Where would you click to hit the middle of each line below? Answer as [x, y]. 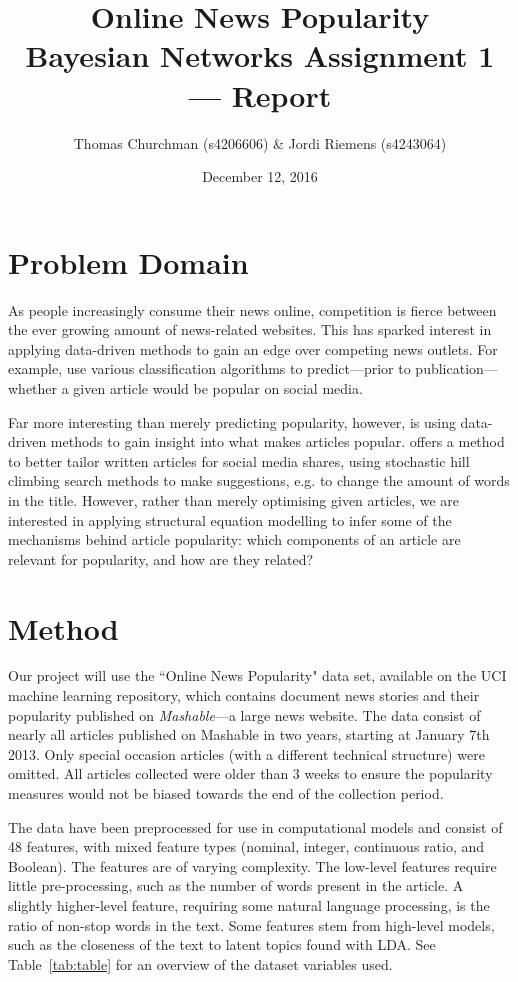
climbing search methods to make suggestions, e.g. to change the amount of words [259, 480]
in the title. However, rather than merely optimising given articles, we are [234, 499]
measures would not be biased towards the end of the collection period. [226, 793]
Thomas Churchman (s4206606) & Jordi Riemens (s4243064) [260, 142]
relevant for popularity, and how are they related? [161, 558]
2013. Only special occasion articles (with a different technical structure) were [246, 753]
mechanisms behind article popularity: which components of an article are [234, 539]
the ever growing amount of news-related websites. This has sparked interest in [250, 329]
